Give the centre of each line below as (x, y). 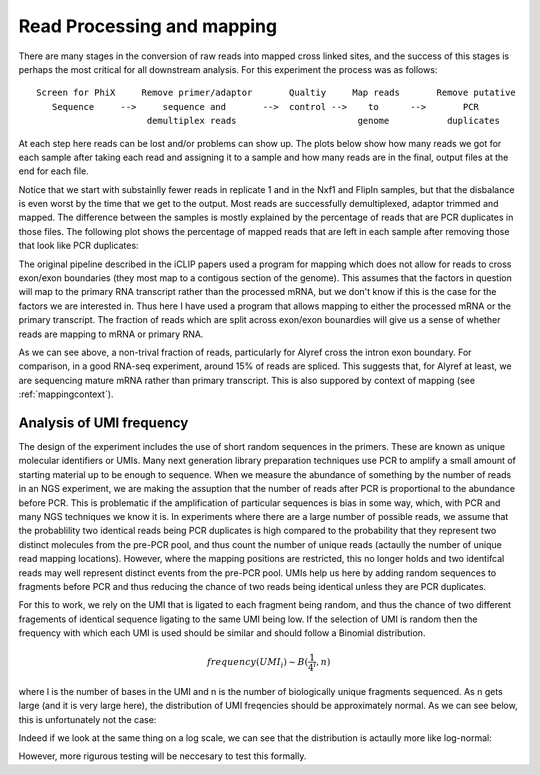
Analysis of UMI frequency (103, 422)
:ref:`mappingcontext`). (66, 394)
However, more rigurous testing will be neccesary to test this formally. (162, 756)
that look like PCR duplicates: (78, 246)
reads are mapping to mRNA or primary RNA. (111, 334)
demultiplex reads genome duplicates (323, 121)
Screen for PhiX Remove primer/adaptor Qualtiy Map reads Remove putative (276, 93)
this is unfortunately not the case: (87, 719)
